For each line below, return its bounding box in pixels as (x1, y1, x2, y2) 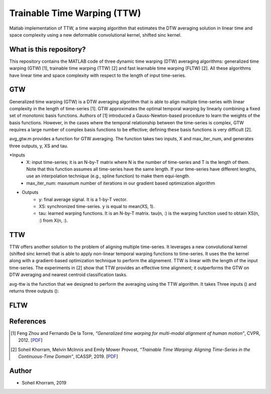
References (9, 317, 46, 325)
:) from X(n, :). (39, 217, 68, 223)
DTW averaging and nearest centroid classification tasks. (9, 272, 127, 278)
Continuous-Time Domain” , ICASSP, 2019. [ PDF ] (18, 353, 118, 359)
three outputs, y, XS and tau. (9, 143, 69, 149)
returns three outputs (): (9, 288, 59, 294)
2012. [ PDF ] (18, 337, 43, 343)
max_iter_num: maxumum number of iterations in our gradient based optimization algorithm (26, 180, 215, 186)
